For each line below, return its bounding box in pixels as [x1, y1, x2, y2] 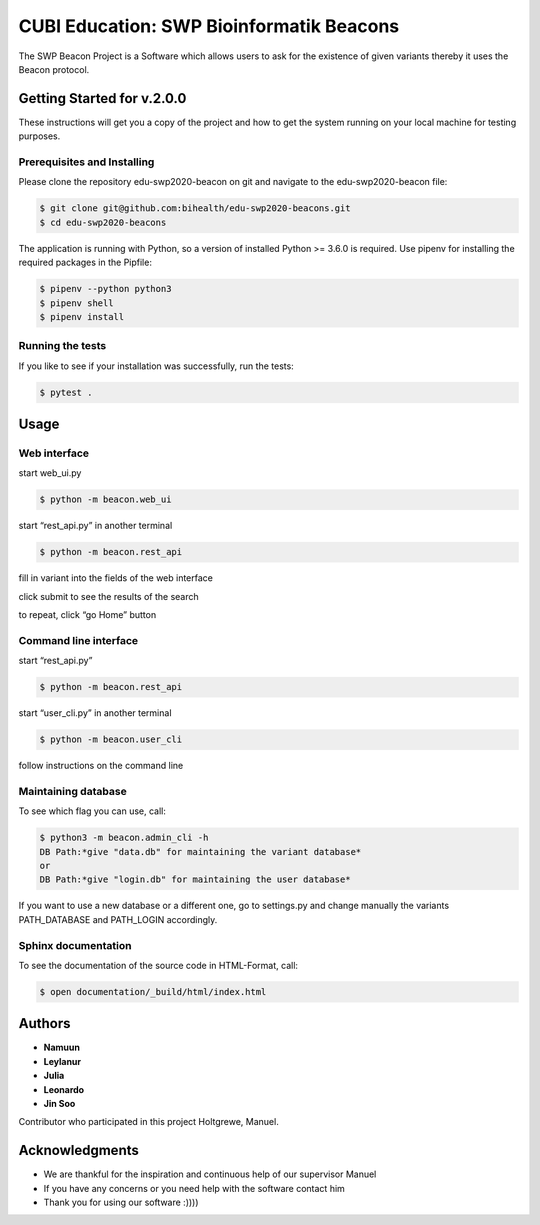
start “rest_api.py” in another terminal [18, 520, 173, 532]
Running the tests [18, 339, 107, 353]
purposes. [18, 130, 61, 142]
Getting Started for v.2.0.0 [18, 90, 187, 107]
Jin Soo [43, 1098, 76, 1110]
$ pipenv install [39, 311, 125, 322]
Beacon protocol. [18, 63, 90, 75]
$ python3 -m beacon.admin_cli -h [39, 832, 209, 844]
